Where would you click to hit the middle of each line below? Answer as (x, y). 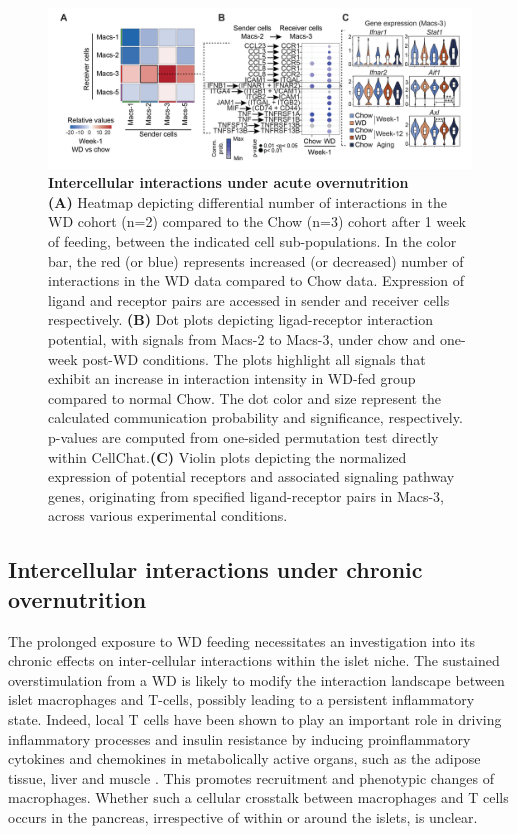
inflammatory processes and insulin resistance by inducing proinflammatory (239, 738)
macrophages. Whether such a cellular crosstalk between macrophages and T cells (258, 797)
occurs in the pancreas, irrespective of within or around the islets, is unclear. (243, 816)
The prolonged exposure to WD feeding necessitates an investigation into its (241, 640)
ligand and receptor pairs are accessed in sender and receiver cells (249, 299)
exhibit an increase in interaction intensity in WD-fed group (232, 378)
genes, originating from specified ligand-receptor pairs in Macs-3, (246, 495)
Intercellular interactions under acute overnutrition (228, 182)
